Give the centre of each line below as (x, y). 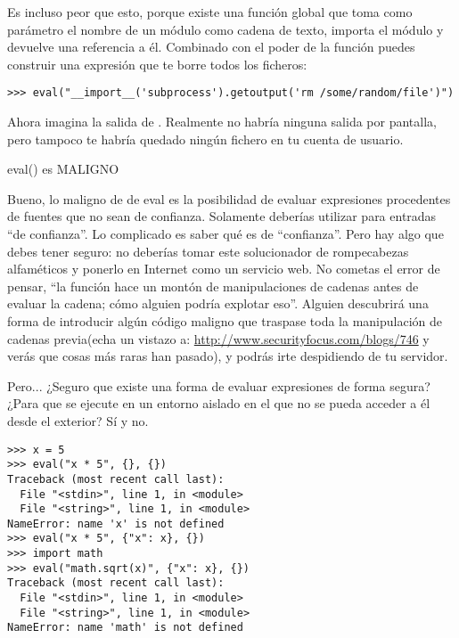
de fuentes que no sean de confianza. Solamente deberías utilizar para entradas (222, 216)
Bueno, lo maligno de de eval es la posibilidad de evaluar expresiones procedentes (229, 198)
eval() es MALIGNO (63, 169)
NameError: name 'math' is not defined (125, 628)
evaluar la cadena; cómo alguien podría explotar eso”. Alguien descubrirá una (218, 303)
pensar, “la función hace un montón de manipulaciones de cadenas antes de (213, 286)
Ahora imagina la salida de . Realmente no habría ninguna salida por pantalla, (222, 122)
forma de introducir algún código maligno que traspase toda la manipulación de (225, 320)
